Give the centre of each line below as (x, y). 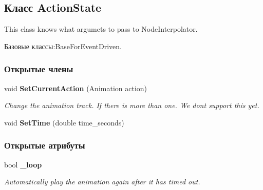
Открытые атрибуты (45, 145)
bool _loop (23, 164)
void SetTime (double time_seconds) (64, 122)
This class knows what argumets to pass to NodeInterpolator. (101, 29)
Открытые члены (39, 69)
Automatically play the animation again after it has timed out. (102, 182)
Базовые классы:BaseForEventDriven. (63, 46)
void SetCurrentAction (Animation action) (76, 88)
